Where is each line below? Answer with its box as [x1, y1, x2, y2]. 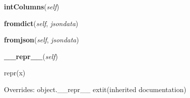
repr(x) [4, 67, 26, 78]
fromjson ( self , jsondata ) [4, 34, 79, 45]
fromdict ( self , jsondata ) [4, 18, 78, 28]
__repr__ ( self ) [4, 51, 58, 61]
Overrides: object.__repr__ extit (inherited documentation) [4, 84, 187, 94]
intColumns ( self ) [4, 1, 60, 11]
